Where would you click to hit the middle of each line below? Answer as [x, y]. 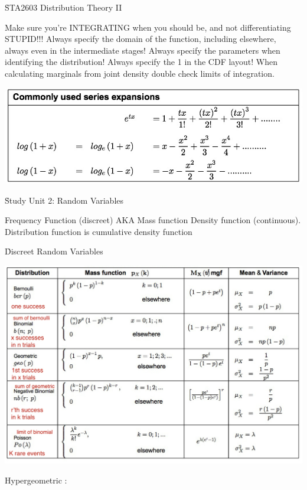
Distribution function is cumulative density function [99, 231]
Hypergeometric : [36, 480]
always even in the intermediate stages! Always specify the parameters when [143, 50]
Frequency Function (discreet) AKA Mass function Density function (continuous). [153, 220]
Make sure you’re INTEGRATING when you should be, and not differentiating [148, 27]
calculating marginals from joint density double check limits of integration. [140, 73]
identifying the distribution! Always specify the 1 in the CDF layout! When [141, 62]
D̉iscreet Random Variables [54, 251]
